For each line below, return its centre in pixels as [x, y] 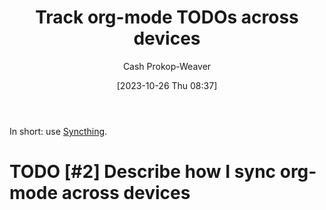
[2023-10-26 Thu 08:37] [167, 85]
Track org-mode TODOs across [167, 17]
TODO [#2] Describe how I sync [143, 172]
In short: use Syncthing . [58, 131]
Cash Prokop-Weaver [167, 66]
